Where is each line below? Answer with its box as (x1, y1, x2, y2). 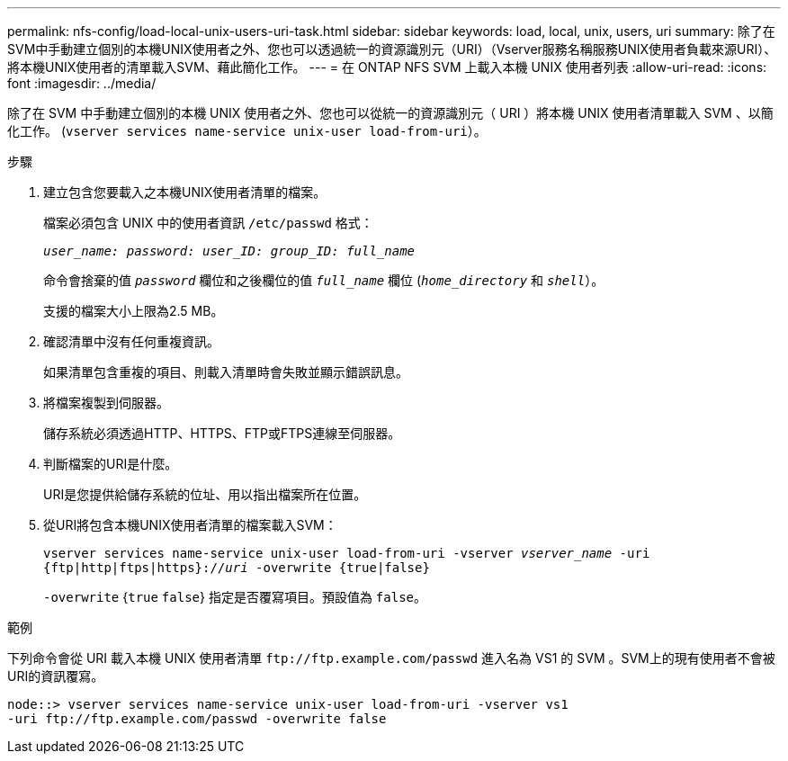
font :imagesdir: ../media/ (7, 76, 157, 91)
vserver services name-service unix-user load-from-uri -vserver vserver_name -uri (43, 546, 650, 560)
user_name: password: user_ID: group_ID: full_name (43, 244, 416, 258)
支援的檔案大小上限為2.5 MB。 (43, 303, 224, 318)
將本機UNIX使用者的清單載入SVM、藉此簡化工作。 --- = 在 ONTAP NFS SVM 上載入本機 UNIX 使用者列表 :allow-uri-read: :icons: (7, 59, 767, 75)
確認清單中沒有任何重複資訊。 (43, 334, 219, 349)
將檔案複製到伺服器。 (43, 395, 169, 410)
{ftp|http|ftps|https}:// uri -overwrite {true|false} (43, 560, 430, 575)
